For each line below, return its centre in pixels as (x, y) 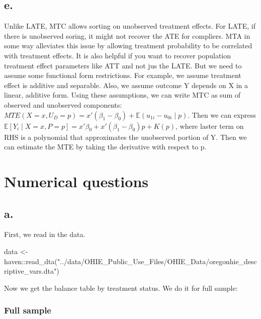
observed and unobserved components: (63, 104)
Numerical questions (76, 181)
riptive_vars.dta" (30, 271)
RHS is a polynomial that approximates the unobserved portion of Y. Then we (125, 137)
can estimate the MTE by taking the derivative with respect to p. (105, 147)
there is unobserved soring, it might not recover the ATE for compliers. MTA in (127, 35)
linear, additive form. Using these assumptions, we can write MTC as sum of (122, 95)
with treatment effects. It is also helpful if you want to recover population (118, 55)
